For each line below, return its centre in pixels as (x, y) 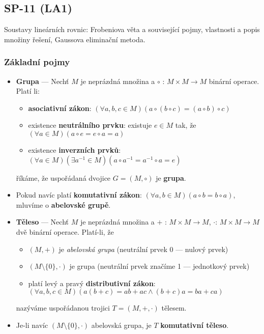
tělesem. (174, 308)
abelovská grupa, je (121, 325)
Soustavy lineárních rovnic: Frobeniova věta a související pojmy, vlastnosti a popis (132, 29)
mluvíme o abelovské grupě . (63, 204)
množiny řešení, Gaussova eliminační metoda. (75, 39)
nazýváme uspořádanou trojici (63, 308)
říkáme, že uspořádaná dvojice (63, 177)
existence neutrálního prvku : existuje (90, 125)
